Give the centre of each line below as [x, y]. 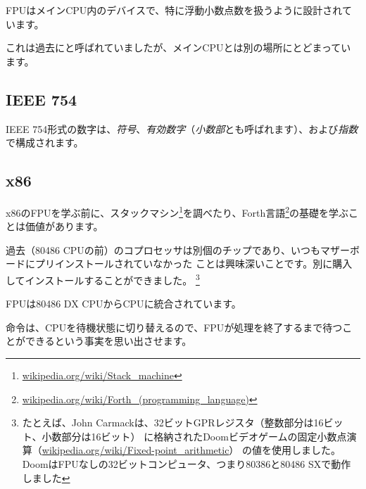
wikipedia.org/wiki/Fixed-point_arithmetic [135, 450]
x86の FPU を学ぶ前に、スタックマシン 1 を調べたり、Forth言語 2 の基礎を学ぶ [177, 211]
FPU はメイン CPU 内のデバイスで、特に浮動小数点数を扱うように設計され [174, 10]
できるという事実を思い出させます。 [108, 341]
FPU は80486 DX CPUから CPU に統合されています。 [124, 304]
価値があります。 [64, 226]
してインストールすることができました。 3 [103, 279]
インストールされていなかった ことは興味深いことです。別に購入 [203, 263]
